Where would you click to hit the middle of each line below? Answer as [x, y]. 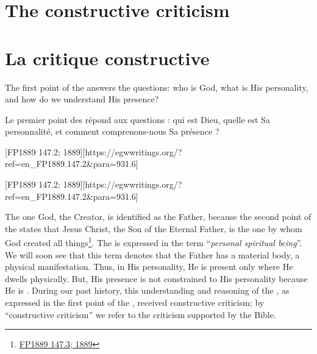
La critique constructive [107, 58]
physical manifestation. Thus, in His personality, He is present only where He [149, 267]
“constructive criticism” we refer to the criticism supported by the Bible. [141, 314]
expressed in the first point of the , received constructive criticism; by [135, 303]
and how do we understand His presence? [82, 99]
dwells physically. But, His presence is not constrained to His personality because [156, 278]
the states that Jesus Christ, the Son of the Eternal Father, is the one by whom [154, 228]
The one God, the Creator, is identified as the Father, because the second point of [158, 217]
